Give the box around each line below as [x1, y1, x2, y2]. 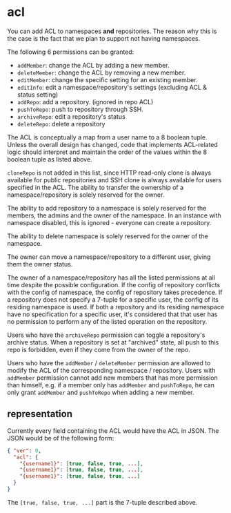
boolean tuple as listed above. [7, 155, 92, 163]
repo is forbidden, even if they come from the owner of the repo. [7, 345, 191, 354]
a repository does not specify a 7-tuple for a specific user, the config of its [7, 295, 219, 304]
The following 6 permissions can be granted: [7, 48, 134, 56]
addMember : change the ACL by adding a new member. [17, 61, 170, 69]
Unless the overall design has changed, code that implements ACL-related [7, 140, 219, 148]
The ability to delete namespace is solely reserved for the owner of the [7, 232, 208, 240]
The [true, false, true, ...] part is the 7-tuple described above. [7, 498, 198, 506]
